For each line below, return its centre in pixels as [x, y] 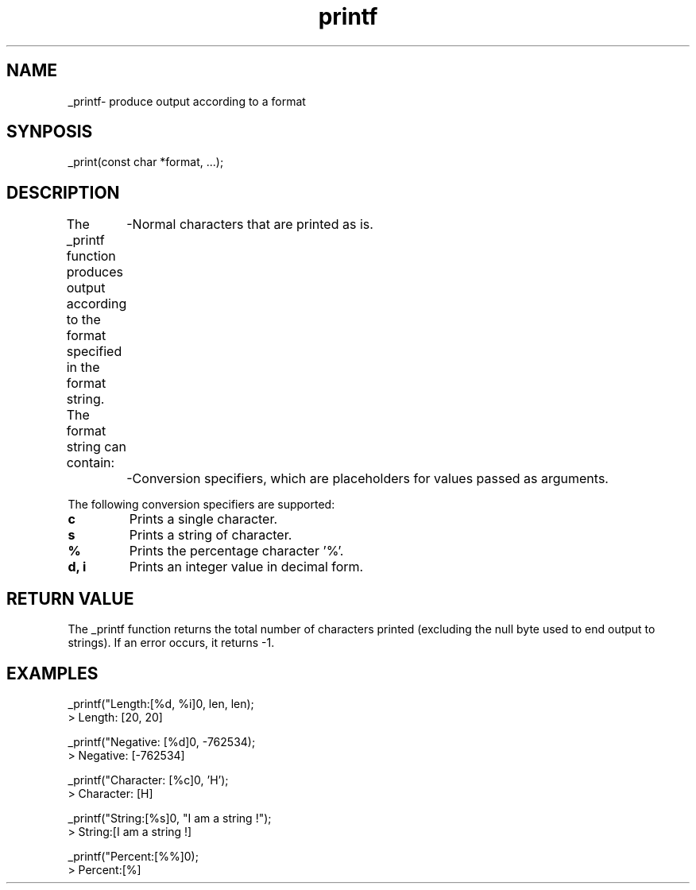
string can [96, 447]
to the [83, 320]
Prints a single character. [203, 519]
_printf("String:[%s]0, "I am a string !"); [170, 818]
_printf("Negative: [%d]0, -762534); [162, 741]
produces [95, 272]
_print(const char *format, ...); [146, 162]
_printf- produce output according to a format [187, 101]
